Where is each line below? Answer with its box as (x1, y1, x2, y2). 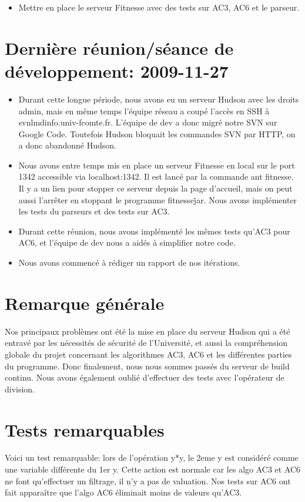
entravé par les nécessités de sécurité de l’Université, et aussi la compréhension (5, 336, 288, 349)
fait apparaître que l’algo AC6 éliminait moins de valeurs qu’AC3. (5, 486, 242, 498)
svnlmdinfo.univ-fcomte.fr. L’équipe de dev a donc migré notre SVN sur (18, 116, 277, 128)
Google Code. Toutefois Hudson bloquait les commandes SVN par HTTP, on (18, 127, 296, 140)
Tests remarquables (5, 417, 165, 441)
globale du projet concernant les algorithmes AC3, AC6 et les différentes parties (5, 348, 292, 360)
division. (5, 382, 35, 395)
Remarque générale (5, 290, 165, 315)
